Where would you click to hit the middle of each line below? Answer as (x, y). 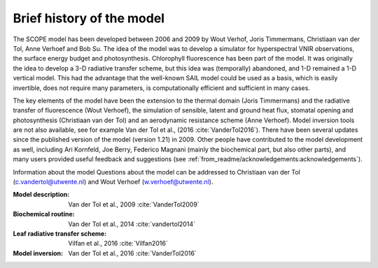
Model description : (41, 195)
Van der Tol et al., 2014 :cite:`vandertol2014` (132, 224)
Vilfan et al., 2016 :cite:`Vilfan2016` (118, 244)
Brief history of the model (89, 18)
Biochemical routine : (44, 214)
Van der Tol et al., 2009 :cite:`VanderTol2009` (134, 204)
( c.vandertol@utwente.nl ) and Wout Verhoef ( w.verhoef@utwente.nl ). (113, 182)
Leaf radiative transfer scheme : (60, 233)
